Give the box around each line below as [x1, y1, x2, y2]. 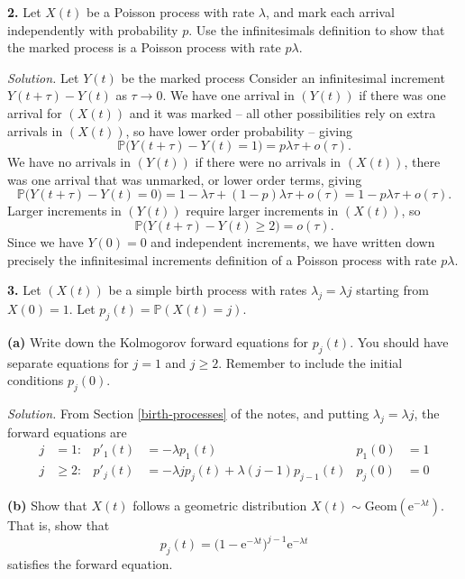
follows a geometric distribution [132, 495, 307, 514]
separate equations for [7, 353, 129, 372]
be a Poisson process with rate [87, 3, 255, 21]
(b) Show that [7, 495, 87, 514]
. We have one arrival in [162, 86, 295, 105]
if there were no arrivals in [195, 152, 342, 171]
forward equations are [7, 422, 127, 441]
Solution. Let [7, 68, 79, 87]
